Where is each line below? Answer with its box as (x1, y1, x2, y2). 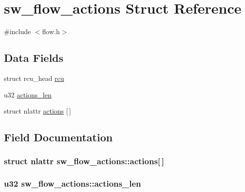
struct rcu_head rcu (4, 73, 64, 83)
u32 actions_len (4, 89, 52, 99)
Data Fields (4, 50, 64, 65)
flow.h (42, 26, 60, 37)
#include (4, 26, 31, 37)
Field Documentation (4, 130, 113, 145)
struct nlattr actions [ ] (4, 106, 71, 116)
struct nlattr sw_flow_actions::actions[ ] (4, 155, 164, 167)
